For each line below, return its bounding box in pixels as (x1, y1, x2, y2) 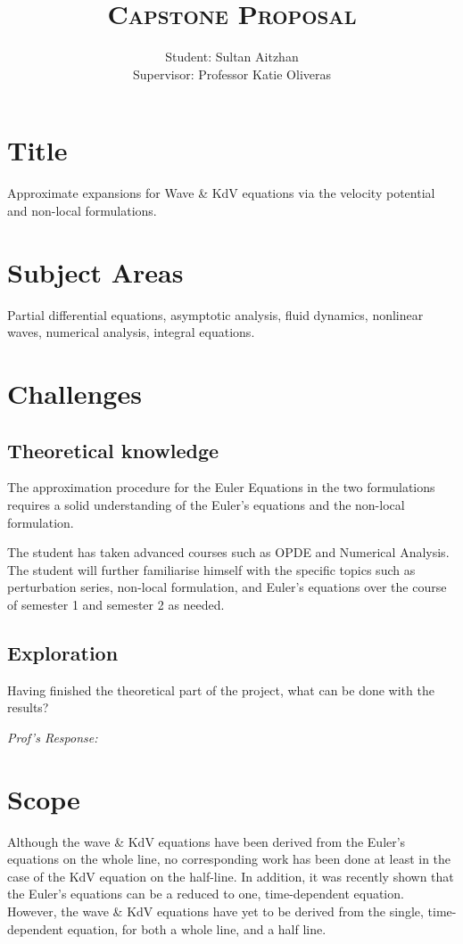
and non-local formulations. (7, 201, 157, 219)
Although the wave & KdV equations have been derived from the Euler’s (7, 832, 406, 850)
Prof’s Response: (7, 727, 98, 746)
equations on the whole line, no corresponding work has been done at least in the (7, 850, 451, 868)
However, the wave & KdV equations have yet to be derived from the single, (7, 901, 424, 920)
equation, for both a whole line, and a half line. (67, 919, 327, 938)
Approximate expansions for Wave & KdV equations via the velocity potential (7, 184, 435, 202)
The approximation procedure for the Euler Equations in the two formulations (7, 478, 435, 497)
